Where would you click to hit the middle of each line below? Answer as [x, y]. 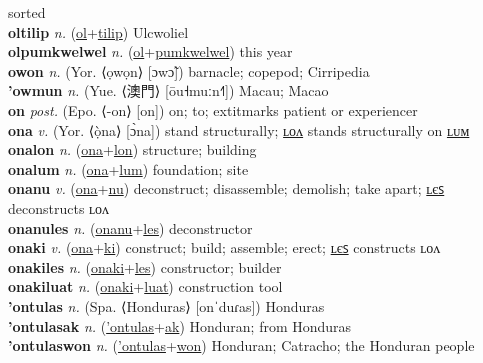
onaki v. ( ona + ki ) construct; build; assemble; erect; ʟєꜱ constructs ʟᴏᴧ [224, 247]
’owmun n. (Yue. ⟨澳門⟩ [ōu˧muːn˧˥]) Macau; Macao [168, 90]
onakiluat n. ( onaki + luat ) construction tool [145, 286]
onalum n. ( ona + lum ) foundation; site [128, 168]
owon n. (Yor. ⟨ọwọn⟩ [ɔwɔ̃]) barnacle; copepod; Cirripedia [189, 70]
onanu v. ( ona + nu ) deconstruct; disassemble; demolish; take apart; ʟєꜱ [226, 188]
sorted [27, 12]
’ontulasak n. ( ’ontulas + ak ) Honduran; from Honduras [180, 325]
